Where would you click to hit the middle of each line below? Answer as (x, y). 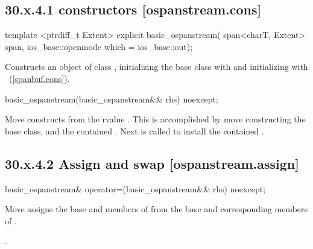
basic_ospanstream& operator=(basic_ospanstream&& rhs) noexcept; (135, 188)
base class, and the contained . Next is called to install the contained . (134, 131)
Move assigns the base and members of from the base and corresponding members (156, 209)
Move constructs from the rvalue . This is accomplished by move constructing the (155, 119)
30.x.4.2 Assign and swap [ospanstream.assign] (152, 163)
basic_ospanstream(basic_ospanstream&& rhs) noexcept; (112, 99)
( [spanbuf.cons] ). (39, 78)
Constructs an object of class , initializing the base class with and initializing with (156, 67)
